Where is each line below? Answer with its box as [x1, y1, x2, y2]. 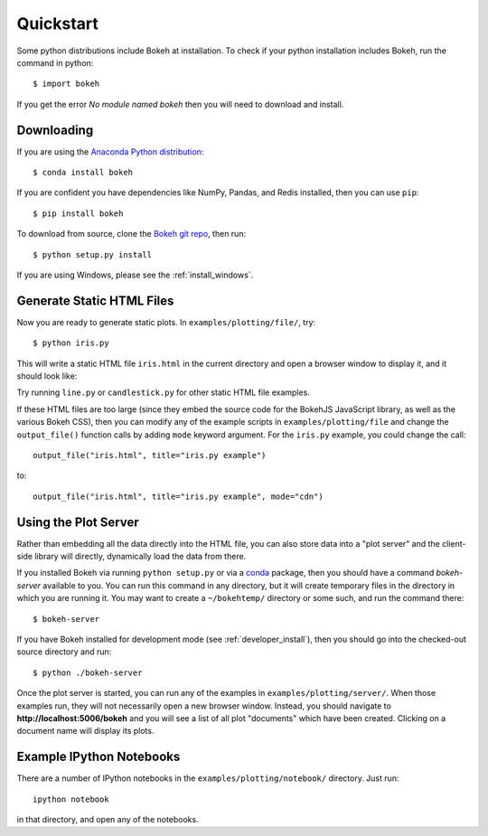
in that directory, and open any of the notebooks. [16, 814, 199, 825]
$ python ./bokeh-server [33, 667, 143, 678]
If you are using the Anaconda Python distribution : [16, 146, 204, 157]
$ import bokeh [33, 79, 100, 89]
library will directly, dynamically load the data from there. [34, 551, 247, 562]
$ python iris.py [33, 338, 109, 348]
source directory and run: [16, 646, 112, 657]
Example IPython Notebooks [16, 749, 181, 765]
